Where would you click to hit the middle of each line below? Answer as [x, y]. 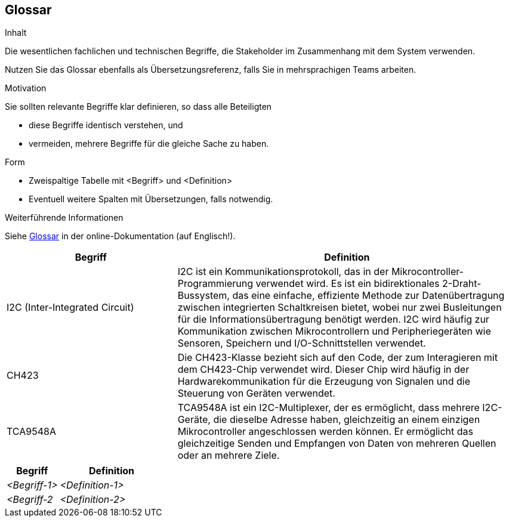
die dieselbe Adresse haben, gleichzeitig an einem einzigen [347, 420]
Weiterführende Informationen [64, 218]
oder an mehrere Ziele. [229, 455]
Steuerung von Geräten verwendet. [256, 393]
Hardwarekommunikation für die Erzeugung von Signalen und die [324, 382]
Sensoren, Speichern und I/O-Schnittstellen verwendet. [302, 343]
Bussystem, [203, 296]
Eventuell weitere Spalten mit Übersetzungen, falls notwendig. [151, 199]
